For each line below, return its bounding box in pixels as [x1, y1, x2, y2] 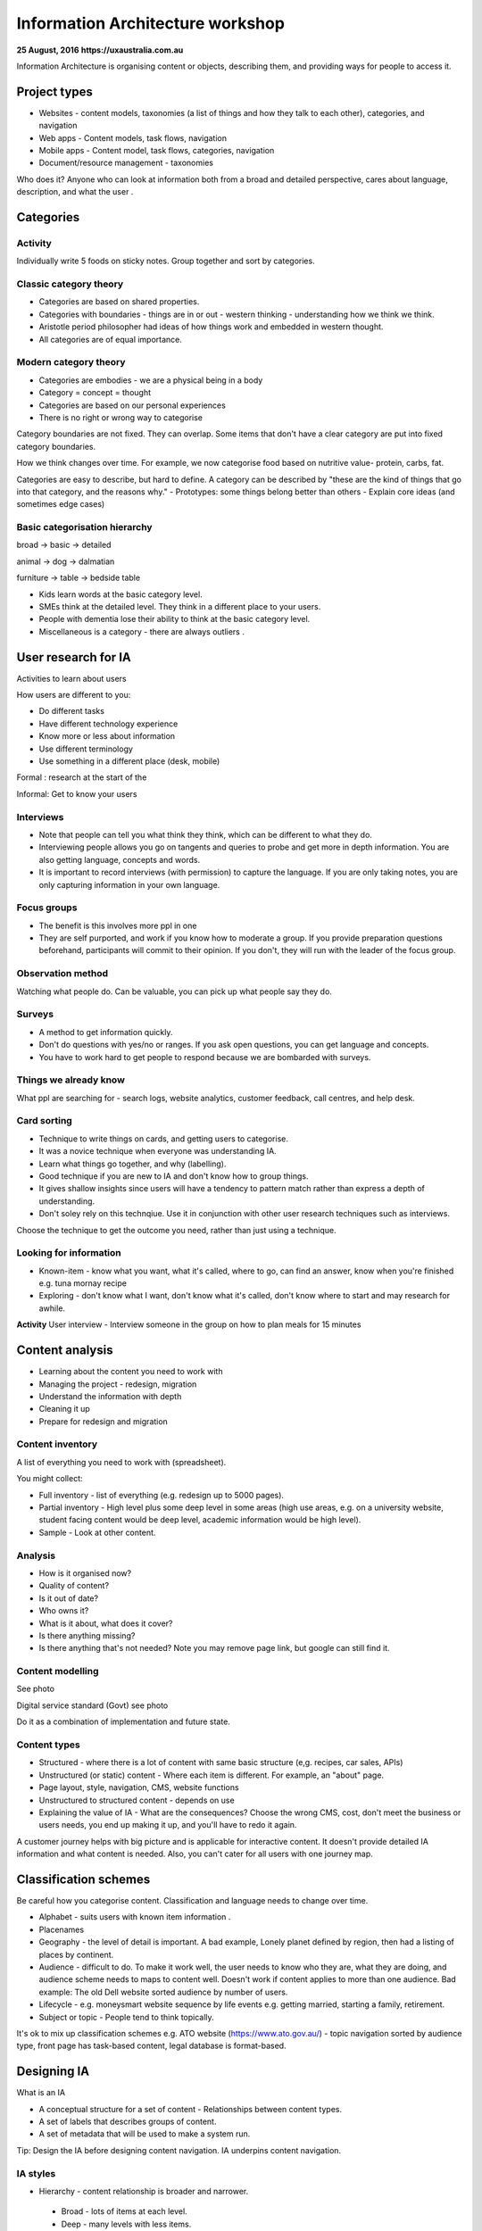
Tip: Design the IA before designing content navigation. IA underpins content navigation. [16, 2144, 342, 2155]
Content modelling [16, 1665, 99, 1678]
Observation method [16, 967, 109, 980]
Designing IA [16, 2064, 90, 2079]
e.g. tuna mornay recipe [38, 1278, 127, 1289]
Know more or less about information [38, 731, 176, 742]
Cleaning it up [38, 1404, 90, 1414]
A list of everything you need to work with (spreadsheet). [16, 1456, 227, 1467]
